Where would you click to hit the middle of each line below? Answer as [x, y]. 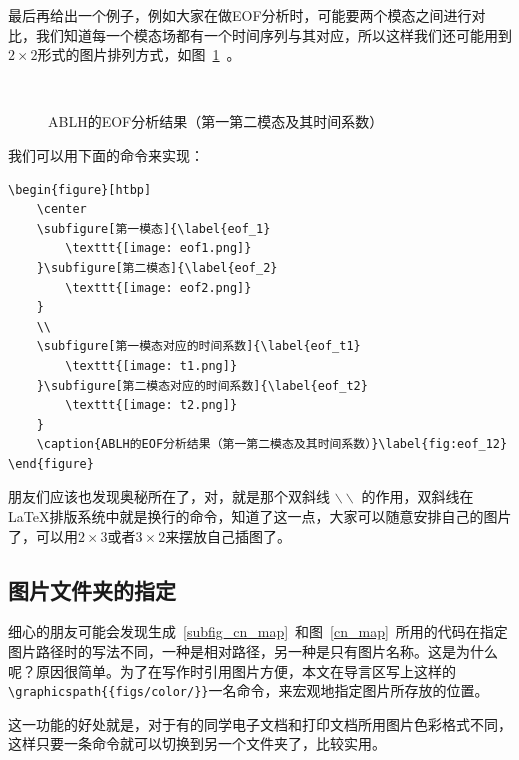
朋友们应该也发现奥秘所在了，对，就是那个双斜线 [169, 496]
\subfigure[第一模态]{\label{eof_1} [153, 228]
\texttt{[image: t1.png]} [151, 365]
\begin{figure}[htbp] [80, 189]
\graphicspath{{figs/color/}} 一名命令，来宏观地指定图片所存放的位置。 [248, 690]
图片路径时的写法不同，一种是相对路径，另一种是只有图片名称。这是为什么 [253, 651]
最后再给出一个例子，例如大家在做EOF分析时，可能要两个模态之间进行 [240, 15]
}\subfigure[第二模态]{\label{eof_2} [157, 267]
